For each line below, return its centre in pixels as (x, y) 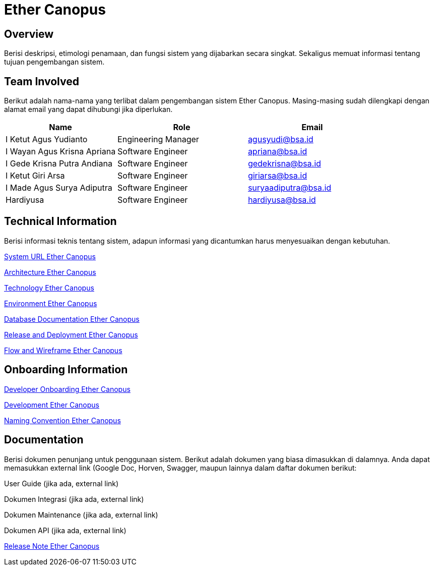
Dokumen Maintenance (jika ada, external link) (81, 515)
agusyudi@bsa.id (281, 139)
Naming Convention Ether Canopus (63, 420)
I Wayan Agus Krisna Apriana (61, 152)
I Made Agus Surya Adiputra (59, 188)
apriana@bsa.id (277, 152)
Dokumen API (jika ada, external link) (65, 530)
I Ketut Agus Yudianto (47, 139)
